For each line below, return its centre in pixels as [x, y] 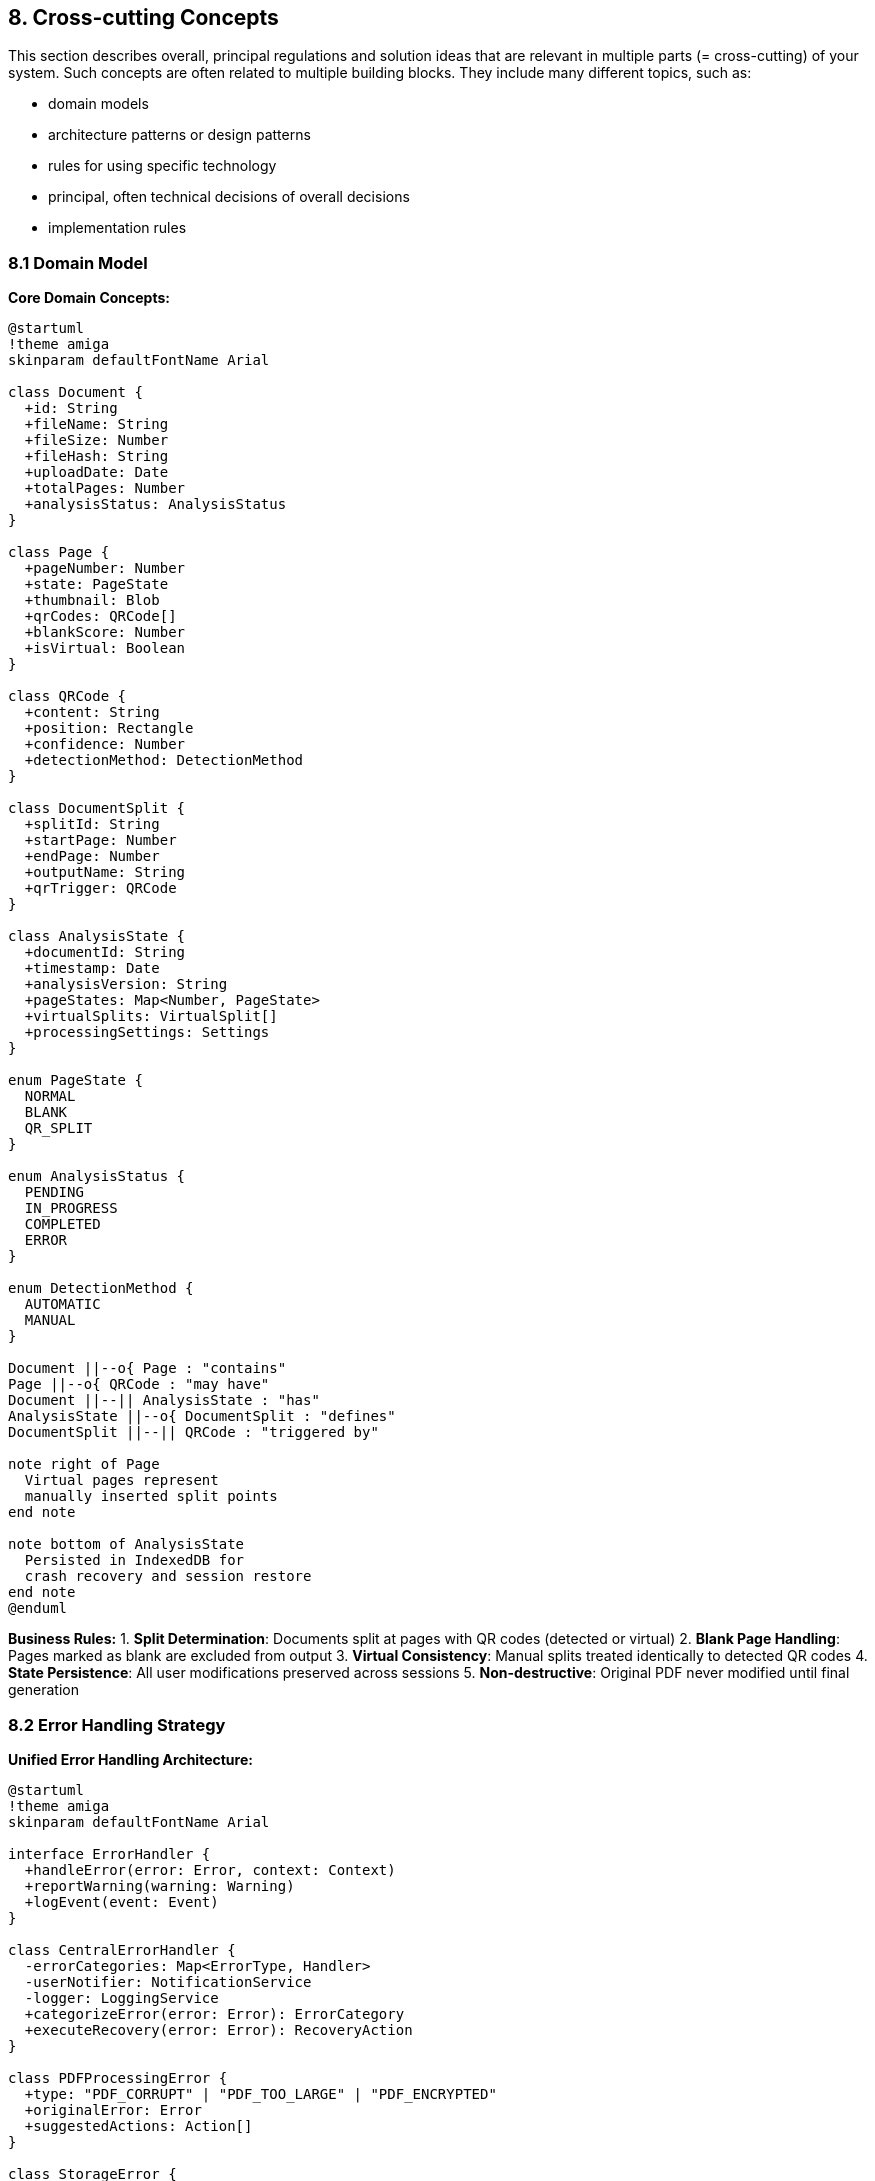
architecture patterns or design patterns [179, 135]
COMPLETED [62, 1224]
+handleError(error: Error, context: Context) [210, 1869]
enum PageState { [75, 1080]
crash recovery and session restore [168, 1576]
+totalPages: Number [105, 488]
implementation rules [117, 228]
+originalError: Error [113, 2109]
